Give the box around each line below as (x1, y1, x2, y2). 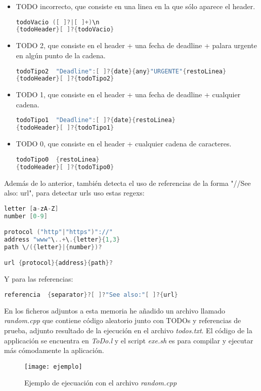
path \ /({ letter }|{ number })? (4, 243, 102, 251)
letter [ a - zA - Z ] (4, 205, 59, 212)
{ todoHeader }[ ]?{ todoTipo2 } (16, 75, 114, 83)
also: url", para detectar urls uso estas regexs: (4, 187, 145, 198)
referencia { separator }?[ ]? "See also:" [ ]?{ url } (4, 291, 178, 298)
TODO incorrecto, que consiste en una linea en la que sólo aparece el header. (16, 1, 255, 11)
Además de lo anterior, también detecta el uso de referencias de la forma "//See (4, 177, 251, 188)
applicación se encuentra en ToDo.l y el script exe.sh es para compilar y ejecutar (4, 335, 253, 345)
